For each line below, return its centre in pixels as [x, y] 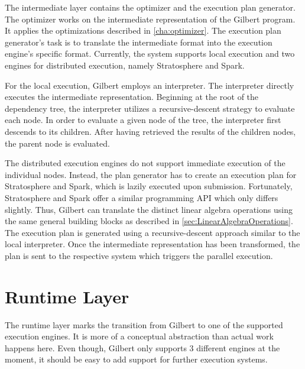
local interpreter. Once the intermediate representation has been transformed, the [152, 244]
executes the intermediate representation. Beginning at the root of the [132, 97]
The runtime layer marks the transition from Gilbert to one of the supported [144, 324]
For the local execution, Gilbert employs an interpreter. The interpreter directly [150, 85]
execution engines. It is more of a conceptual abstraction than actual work [139, 336]
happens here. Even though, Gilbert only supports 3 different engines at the [142, 347]
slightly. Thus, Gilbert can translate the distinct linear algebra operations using [149, 209]
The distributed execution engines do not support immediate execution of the [145, 163]
